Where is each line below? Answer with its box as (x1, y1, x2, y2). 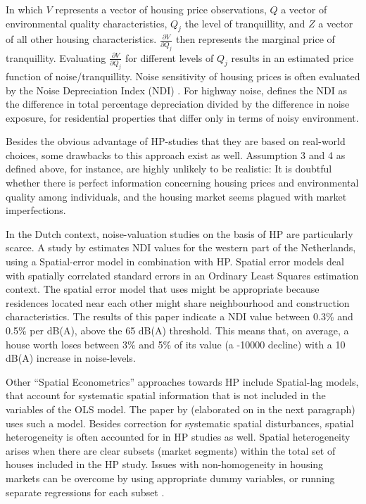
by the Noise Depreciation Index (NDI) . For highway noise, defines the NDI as (6, 82, 347, 97)
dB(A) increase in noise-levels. (6, 351, 136, 365)
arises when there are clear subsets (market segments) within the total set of (6, 443, 336, 458)
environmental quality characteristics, (6, 15, 168, 30)
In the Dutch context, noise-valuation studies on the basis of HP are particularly (6, 226, 353, 241)
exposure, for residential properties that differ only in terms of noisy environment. (6, 110, 359, 125)
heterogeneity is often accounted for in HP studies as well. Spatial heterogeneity (6, 429, 351, 444)
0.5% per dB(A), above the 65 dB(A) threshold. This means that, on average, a (6, 323, 349, 338)
